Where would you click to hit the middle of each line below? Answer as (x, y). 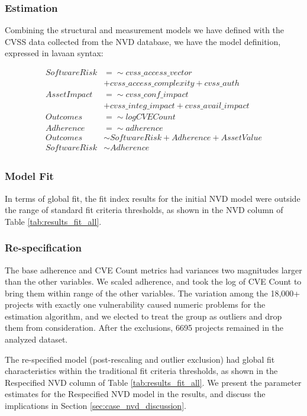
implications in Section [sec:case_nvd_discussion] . (96, 406)
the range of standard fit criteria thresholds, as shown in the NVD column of (144, 210)
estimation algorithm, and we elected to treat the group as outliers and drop (143, 316)
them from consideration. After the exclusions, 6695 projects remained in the (144, 328)
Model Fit (29, 176)
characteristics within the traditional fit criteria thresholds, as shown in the (141, 371)
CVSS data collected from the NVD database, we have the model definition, (143, 41)
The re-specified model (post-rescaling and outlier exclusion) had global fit (140, 359)
